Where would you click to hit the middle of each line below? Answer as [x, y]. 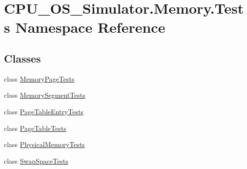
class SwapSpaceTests [36, 160]
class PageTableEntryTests [44, 111]
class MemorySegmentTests [45, 95]
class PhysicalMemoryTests [44, 144]
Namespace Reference [90, 27]
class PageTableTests [35, 128]
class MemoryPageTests [39, 78]
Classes [22, 58]
